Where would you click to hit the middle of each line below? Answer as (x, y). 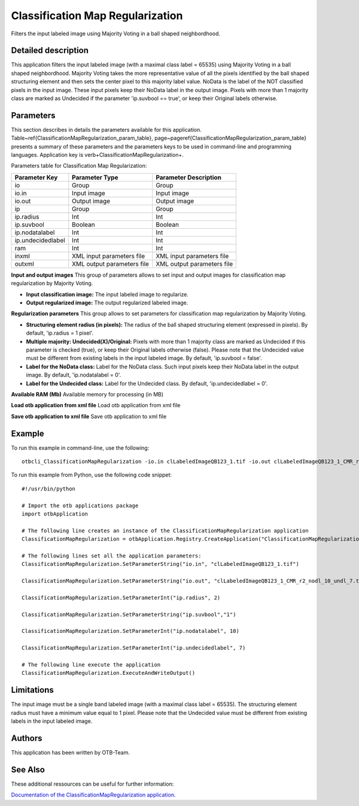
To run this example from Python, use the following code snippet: (92, 475)
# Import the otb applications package (80, 505)
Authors (27, 738)
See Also (28, 769)
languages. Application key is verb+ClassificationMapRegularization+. (97, 155)
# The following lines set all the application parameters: (112, 556)
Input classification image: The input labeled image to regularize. (107, 294)
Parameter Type (95, 177)
